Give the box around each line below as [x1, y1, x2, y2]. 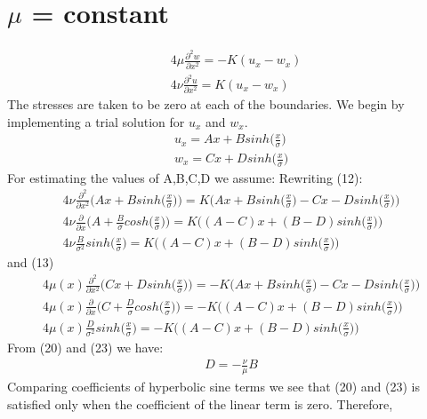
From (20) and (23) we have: [7, 338, 164, 356]
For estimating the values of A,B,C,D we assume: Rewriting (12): [7, 168, 363, 186]
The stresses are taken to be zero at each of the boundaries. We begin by [7, 94, 405, 113]
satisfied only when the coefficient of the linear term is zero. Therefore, [7, 394, 393, 413]
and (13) [7, 253, 54, 272]
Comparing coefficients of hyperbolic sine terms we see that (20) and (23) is [7, 376, 421, 395]
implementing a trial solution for [7, 112, 185, 130]
